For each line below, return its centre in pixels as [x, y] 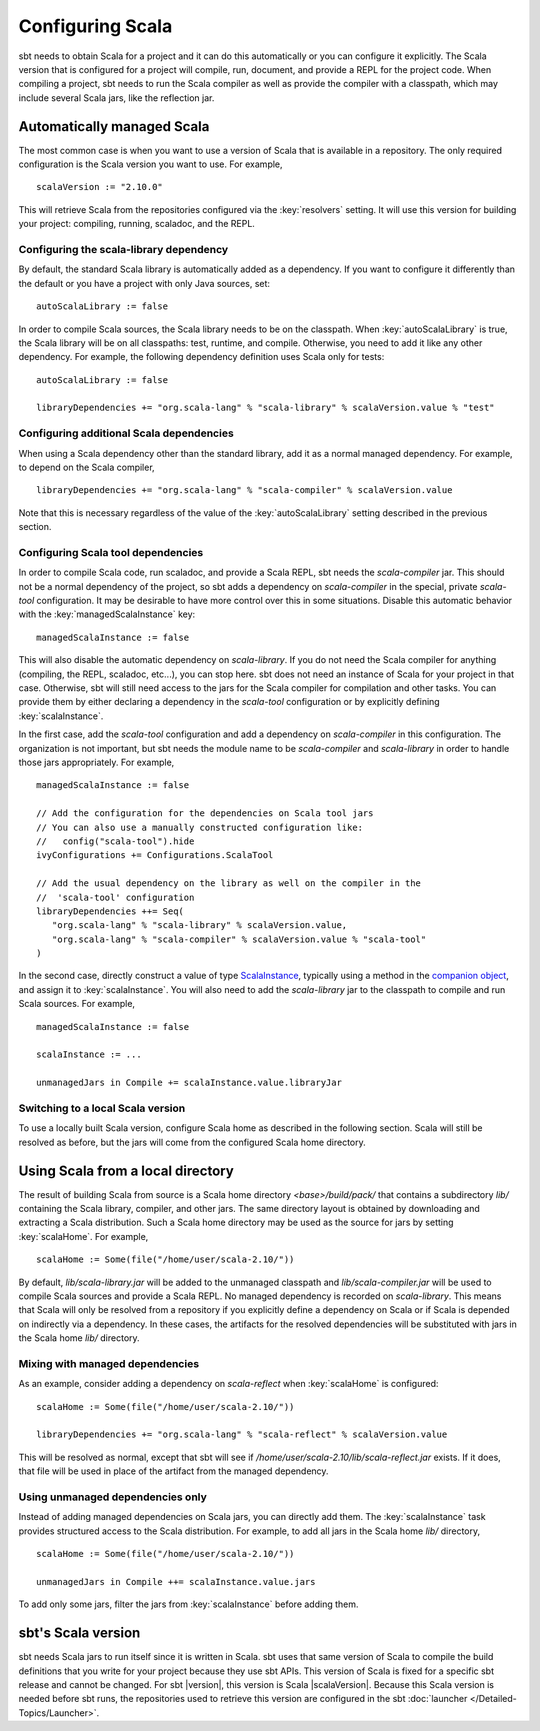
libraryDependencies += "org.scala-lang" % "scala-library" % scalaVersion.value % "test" [265, 408]
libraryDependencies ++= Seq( [110, 911]
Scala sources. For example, [76, 1004]
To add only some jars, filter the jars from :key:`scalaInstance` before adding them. [188, 1604]
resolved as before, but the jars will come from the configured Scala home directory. [192, 1142]
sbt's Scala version [79, 1633]
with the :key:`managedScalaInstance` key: [107, 614]
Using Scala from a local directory [126, 1170]
